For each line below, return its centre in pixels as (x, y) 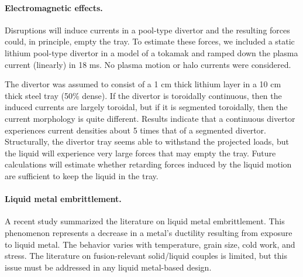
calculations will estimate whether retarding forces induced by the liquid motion (148, 164)
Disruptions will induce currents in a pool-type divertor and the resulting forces (147, 30)
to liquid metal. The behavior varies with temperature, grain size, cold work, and (150, 244)
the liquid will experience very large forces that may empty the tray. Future (140, 153)
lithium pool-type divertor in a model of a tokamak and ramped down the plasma (151, 52)
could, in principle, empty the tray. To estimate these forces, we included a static (150, 41)
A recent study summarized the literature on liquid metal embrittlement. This (145, 221)
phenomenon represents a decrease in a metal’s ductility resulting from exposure (149, 232)
